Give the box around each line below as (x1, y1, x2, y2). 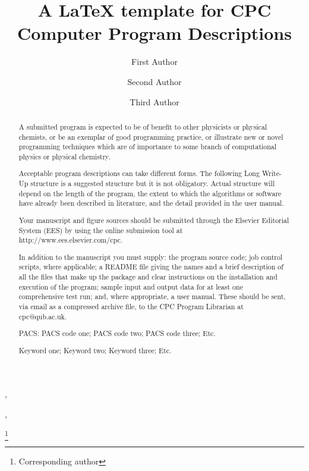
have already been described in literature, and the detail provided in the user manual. (18, 198, 284, 208)
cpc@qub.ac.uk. (18, 311, 67, 321)
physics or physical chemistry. (18, 151, 111, 161)
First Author (131, 55, 178, 68)
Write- (261, 168, 282, 178)
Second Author (127, 75, 182, 87)
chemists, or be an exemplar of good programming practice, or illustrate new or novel (18, 131, 283, 142)
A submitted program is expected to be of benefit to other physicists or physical (18, 121, 267, 131)
